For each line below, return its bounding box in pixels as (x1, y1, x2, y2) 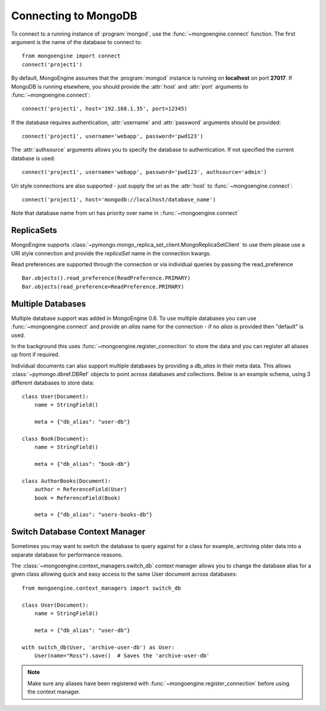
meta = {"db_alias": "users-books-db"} (34, 511, 153, 518)
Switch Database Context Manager (11, 527, 145, 537)
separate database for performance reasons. (11, 551, 123, 558)
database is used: (11, 155, 56, 162)
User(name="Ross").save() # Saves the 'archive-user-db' (34, 652, 210, 659)
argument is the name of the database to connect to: (11, 38, 142, 45)
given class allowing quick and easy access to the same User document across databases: (11, 570, 238, 578)
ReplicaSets (11, 225, 57, 235)
